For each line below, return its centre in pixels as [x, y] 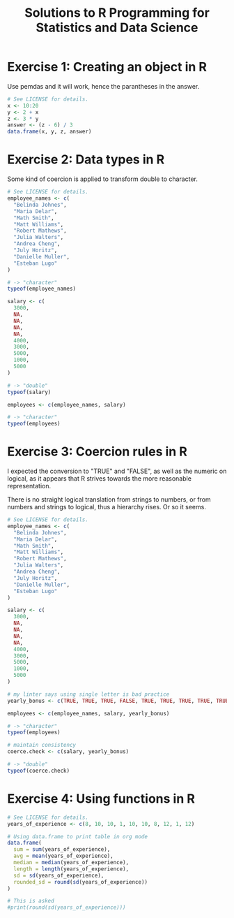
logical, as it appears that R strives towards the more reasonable [99, 479]
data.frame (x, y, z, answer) [49, 132]
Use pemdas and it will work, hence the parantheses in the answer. [103, 86]
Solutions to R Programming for [117, 13]
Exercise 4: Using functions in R [101, 799]
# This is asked [31, 901]
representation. [29, 486]
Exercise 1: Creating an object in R [107, 67]
